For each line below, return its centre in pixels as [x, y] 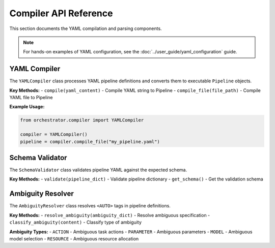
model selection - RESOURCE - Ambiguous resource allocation [74, 238]
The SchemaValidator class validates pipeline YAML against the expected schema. [98, 170]
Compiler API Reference [61, 13]
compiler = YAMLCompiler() [54, 134]
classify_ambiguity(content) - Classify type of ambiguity [76, 222]
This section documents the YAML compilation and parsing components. [86, 28]
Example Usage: [27, 107]
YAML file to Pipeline [31, 98]
